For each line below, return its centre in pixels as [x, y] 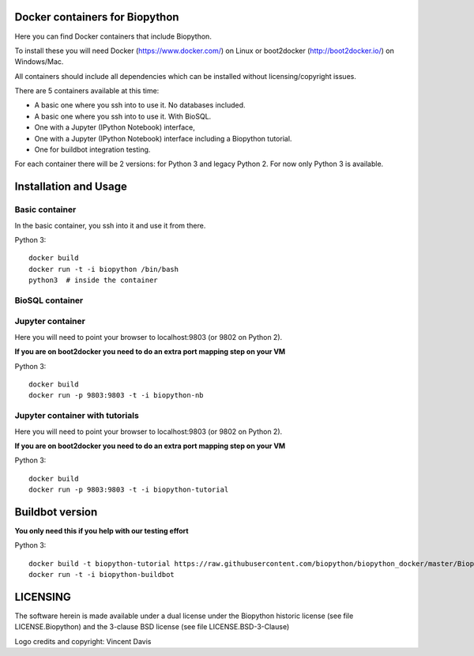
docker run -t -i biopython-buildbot [102, 575]
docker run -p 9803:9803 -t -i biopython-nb [117, 396]
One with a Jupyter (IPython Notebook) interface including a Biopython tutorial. [163, 138]
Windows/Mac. [39, 62]
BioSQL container [49, 300]
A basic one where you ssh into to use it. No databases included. [140, 105]
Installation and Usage [71, 187]
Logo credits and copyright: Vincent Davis [83, 641]
